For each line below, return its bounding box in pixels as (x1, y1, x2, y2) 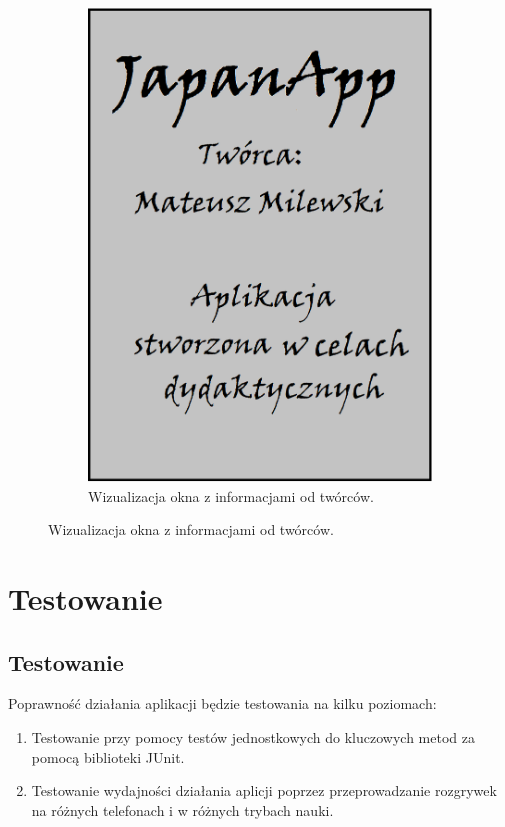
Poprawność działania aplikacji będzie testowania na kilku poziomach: (8, 693, 437, 714)
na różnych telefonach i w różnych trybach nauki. (31, 799, 334, 820)
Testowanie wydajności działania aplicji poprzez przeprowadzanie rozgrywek (31, 780, 497, 801)
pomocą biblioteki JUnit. (31, 746, 185, 767)
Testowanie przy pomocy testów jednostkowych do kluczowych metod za (31, 727, 475, 748)
